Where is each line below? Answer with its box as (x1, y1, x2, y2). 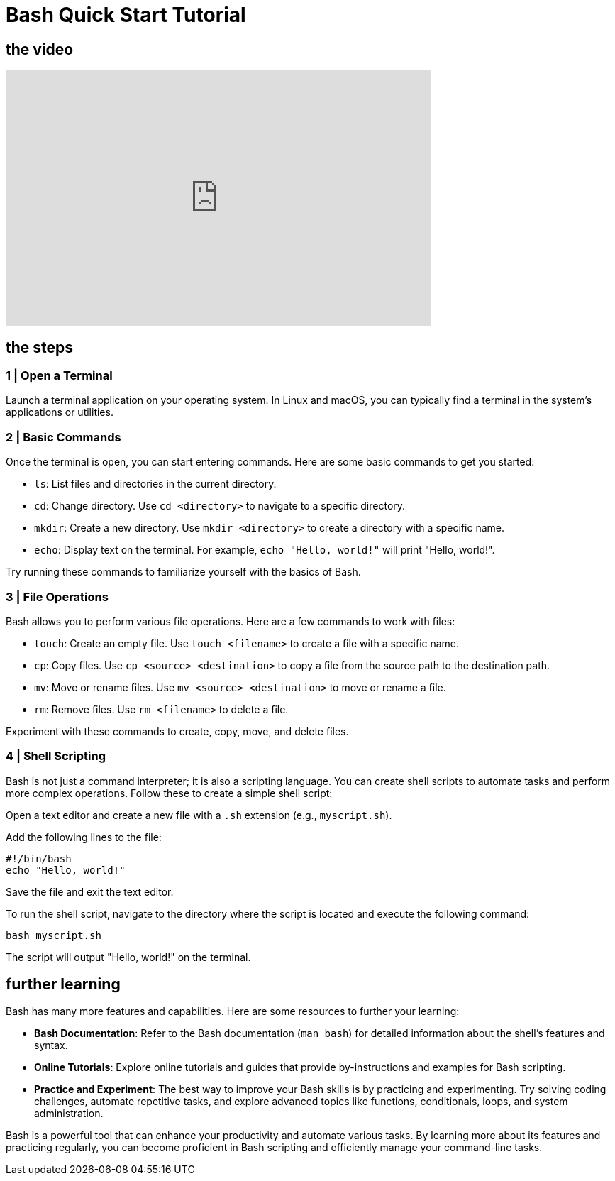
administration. (34, 1107, 104, 1120)
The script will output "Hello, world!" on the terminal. (6, 950, 251, 963)
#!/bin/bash (6, 852, 72, 864)
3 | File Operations (6, 589, 109, 604)
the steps (6, 338, 74, 356)
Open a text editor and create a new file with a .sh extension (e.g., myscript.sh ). (6, 808, 392, 821)
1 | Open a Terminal (6, 368, 113, 383)
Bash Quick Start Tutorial (6, 3, 246, 27)
